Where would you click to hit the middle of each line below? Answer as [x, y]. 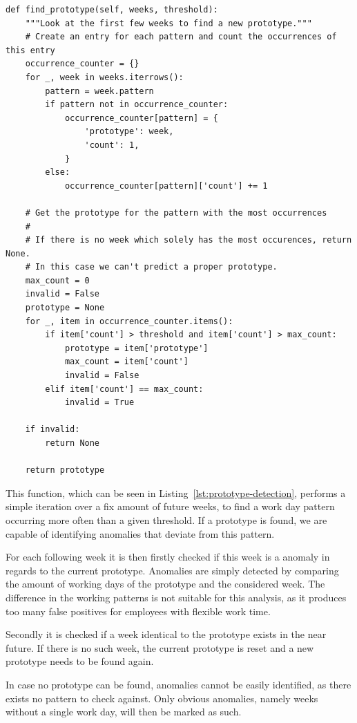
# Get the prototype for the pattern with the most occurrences [176, 213]
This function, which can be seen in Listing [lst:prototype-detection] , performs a [176, 492]
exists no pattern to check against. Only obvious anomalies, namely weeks [162, 698]
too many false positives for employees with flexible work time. [138, 611]
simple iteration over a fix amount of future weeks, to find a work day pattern [170, 506]
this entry [30, 50]
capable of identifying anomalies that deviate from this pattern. [140, 533]
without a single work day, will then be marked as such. [124, 712]
